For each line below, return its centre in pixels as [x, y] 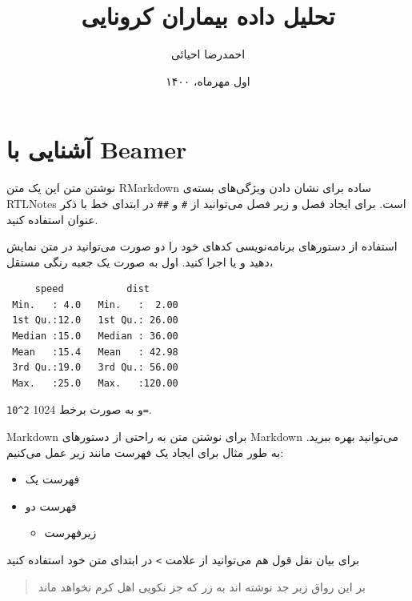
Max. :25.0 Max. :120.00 [95, 383]
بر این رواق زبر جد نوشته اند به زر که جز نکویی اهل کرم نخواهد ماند [202, 586]
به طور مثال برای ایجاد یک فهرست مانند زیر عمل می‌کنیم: [145, 452]
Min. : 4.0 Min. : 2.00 [95, 305]
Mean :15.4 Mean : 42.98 [95, 352]
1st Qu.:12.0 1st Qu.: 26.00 [95, 321]
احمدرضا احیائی [208, 54]
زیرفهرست [70, 533]
